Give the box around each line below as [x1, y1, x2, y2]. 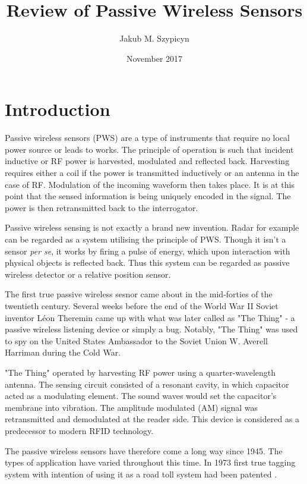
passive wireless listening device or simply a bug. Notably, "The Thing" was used [5, 323, 298, 335]
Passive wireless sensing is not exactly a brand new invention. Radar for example [5, 221, 299, 234]
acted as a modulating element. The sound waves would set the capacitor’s [5, 389, 277, 402]
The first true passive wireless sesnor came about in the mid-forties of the [5, 288, 273, 300]
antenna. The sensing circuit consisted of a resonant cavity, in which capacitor [5, 378, 289, 390]
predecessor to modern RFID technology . [5, 424, 154, 436]
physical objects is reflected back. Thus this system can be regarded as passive [5, 256, 290, 269]
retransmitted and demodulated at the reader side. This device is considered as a [5, 413, 300, 425]
